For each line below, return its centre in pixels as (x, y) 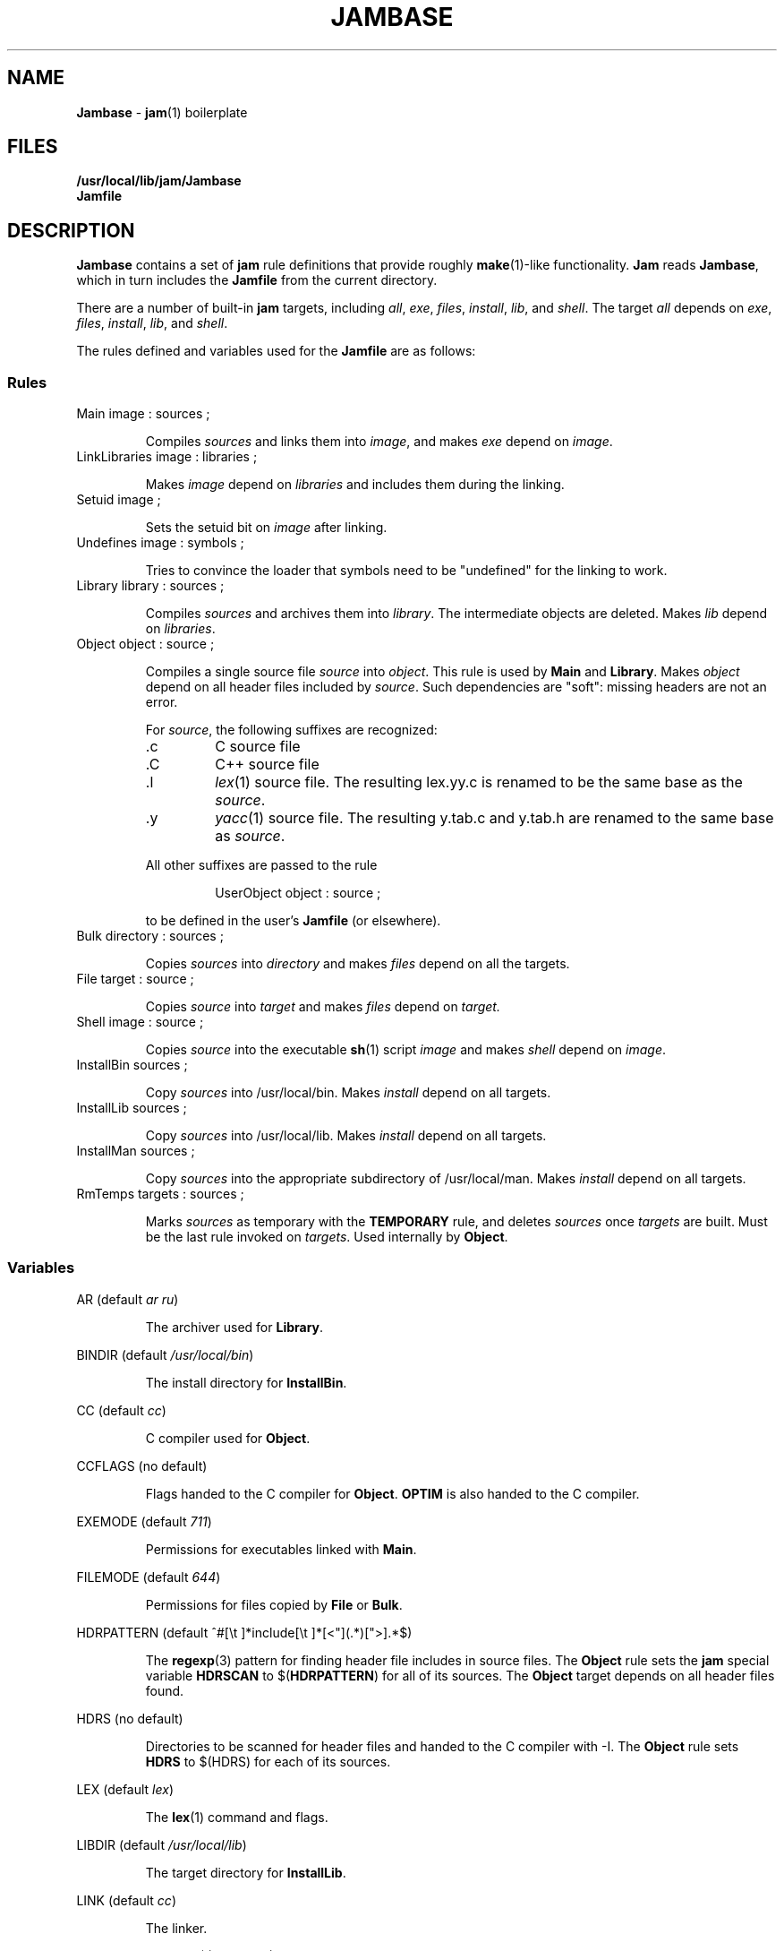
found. (165, 1690)
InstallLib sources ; (132, 1108)
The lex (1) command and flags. (237, 1817)
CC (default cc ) (121, 1410)
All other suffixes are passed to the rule (261, 865)
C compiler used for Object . (228, 1438)
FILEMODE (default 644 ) (149, 1577)
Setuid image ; (119, 500)
